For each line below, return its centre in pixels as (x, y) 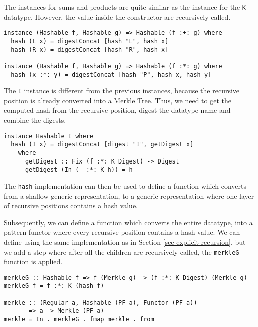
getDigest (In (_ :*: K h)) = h (79, 170)
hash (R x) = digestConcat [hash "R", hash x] (90, 49)
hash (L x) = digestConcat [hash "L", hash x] (90, 41)
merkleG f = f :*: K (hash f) (54, 286)
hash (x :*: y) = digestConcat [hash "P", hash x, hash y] (111, 74)
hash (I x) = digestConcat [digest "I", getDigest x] (102, 145)
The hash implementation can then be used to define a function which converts (125, 185)
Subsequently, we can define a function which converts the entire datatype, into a (128, 222)
